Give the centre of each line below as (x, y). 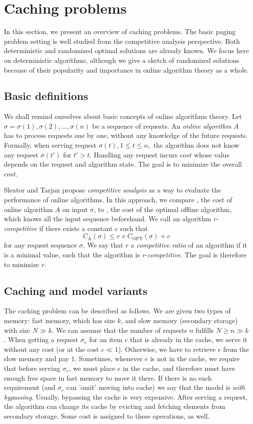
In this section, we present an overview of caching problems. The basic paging (120, 31)
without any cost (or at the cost (52, 349)
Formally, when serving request (50, 145)
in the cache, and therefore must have (179, 368)
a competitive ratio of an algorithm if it (189, 245)
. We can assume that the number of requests (119, 330)
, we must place (92, 368)
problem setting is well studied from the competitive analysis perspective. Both (122, 41)
